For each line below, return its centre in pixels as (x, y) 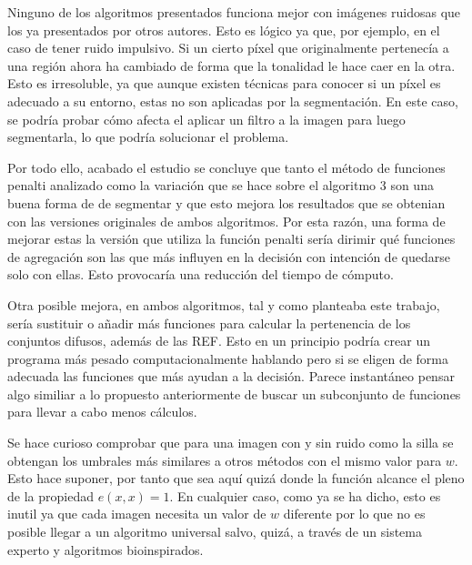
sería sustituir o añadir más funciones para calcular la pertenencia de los (209, 323)
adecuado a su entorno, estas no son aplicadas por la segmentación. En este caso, (233, 101)
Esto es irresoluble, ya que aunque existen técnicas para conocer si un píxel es (224, 83)
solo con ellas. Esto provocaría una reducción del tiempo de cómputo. (201, 274)
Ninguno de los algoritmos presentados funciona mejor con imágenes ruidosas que (234, 12)
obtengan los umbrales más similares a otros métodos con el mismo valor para (225, 460)
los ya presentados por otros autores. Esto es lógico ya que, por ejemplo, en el (224, 30)
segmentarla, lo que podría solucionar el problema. (148, 137)
